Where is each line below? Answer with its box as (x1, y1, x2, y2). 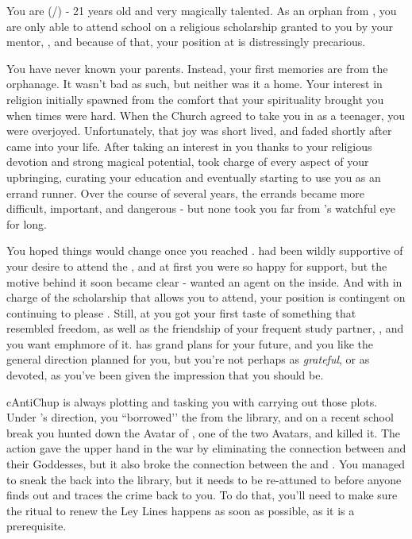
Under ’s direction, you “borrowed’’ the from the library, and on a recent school (6, 409, 394, 425)
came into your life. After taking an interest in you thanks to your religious (6, 137, 372, 154)
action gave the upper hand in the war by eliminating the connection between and (6, 440, 406, 456)
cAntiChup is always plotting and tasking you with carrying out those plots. (6, 393, 378, 410)
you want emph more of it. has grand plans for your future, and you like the (6, 335, 374, 352)
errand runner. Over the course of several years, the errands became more (6, 184, 365, 201)
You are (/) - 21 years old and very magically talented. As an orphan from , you (6, 2, 397, 18)
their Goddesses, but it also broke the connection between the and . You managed (6, 456, 406, 472)
